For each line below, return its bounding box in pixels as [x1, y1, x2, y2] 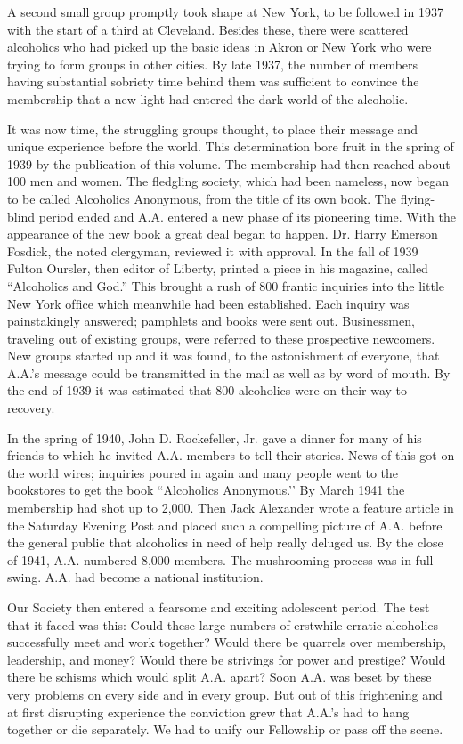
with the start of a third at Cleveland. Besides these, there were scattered [7, 20, 409, 38]
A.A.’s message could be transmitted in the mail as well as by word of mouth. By [7, 363, 451, 382]
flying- [400, 189, 435, 207]
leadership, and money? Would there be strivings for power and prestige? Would [7, 650, 446, 668]
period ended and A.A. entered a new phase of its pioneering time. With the [38, 206, 456, 225]
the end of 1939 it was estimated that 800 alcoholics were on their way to [7, 381, 408, 400]
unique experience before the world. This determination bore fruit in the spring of [7, 137, 454, 156]
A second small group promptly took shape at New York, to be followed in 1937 [7, 3, 443, 20]
